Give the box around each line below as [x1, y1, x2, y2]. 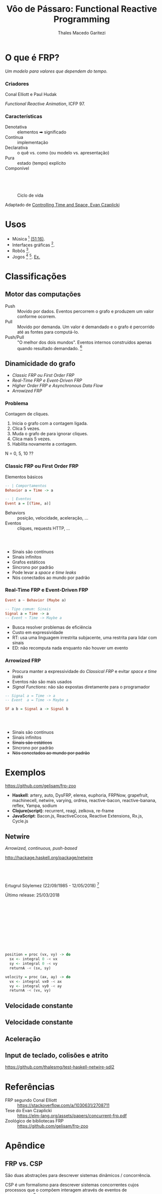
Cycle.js [12, 818, 28, 824]
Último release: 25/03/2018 [5, 892, 60, 898]
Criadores [5, 80, 29, 87]
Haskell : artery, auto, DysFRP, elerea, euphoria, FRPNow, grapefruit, [12, 792, 149, 798]
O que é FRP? [5, 52, 60, 63]
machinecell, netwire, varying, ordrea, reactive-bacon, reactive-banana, [12, 798, 157, 803]
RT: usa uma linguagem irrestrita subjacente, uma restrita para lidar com [12, 634, 157, 641]
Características [5, 113, 42, 120]
